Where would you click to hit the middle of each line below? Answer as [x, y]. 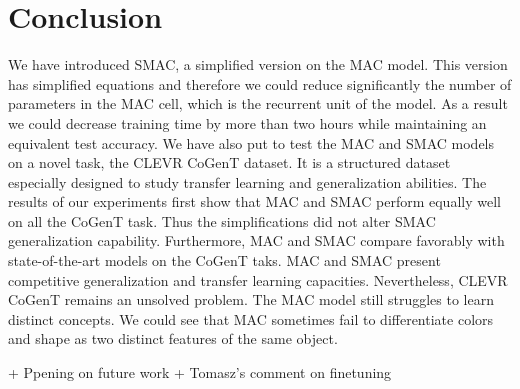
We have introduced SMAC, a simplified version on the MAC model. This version [258, 64]
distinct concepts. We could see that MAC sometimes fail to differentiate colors [251, 318]
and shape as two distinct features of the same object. [173, 338]
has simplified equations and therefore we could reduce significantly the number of [260, 83]
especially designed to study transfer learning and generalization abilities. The [247, 181]
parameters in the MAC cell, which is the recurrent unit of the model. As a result [258, 103]
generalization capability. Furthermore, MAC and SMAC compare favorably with [256, 240]
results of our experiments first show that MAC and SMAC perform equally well [254, 201]
